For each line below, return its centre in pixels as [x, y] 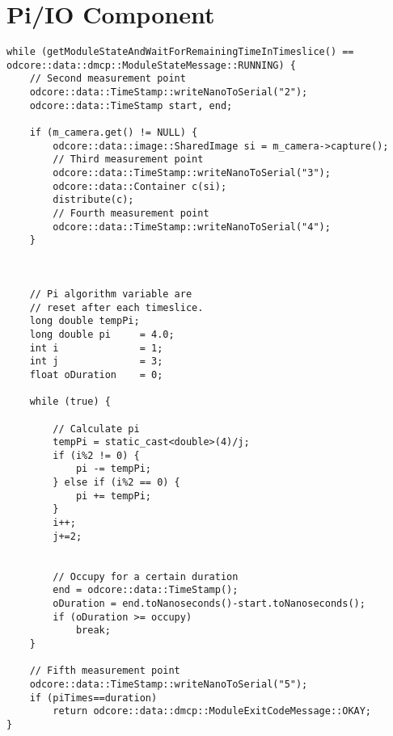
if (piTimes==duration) [93, 698]
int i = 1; [96, 348]
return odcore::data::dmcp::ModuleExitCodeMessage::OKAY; [212, 711]
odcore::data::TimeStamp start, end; [131, 105]
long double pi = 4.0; [102, 334]
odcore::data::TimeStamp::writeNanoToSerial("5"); [169, 684]
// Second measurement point [108, 79]
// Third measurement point [128, 160]
